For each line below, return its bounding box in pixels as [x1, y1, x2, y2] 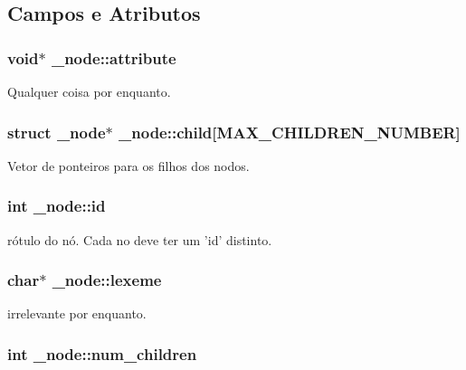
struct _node [7, 120, 106, 143]
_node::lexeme [52, 269, 162, 291]
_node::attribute [51, 46, 176, 69]
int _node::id [7, 194, 106, 217]
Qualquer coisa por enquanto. [7, 82, 171, 100]
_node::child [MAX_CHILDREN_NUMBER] [119, 120, 461, 143]
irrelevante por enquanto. [7, 304, 147, 323]
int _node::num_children [7, 342, 197, 365]
